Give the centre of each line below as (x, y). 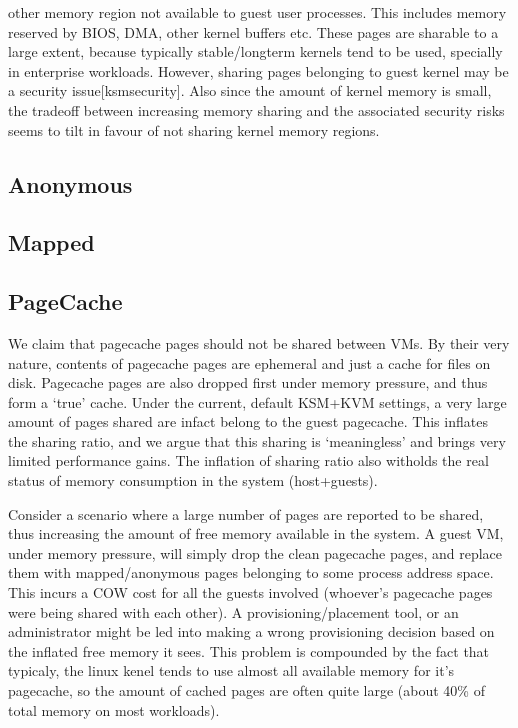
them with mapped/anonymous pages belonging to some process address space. (251, 572)
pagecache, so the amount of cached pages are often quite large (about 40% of (246, 690)
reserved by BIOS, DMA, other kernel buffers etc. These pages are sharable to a (253, 31)
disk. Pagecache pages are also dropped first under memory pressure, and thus (248, 382)
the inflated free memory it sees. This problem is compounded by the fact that (249, 650)
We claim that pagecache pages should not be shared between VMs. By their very (259, 342)
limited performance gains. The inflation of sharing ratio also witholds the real (248, 460)
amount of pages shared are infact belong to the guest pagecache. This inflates (248, 421)
